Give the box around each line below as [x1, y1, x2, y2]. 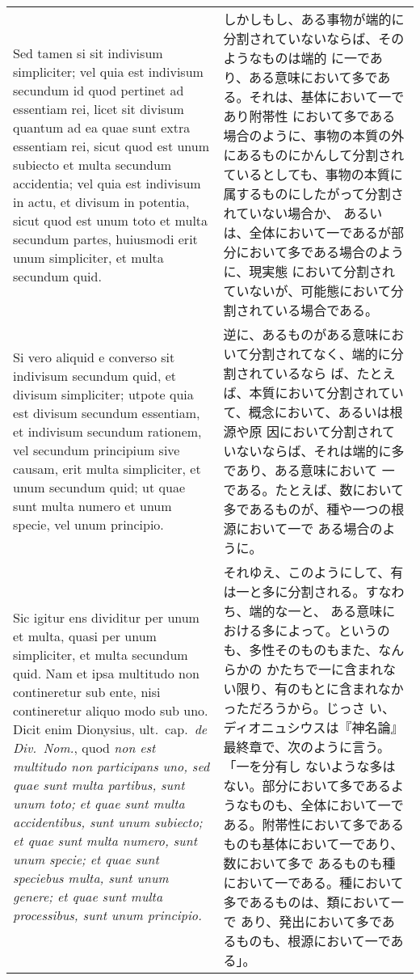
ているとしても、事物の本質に [223, 165, 403, 184]
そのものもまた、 [275, 640, 379, 659]
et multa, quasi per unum [13, 626, 157, 645]
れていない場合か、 [223, 204, 339, 222]
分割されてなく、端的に [249, 344, 391, 363]
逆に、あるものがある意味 [223, 325, 379, 344]
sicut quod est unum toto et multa [13, 210, 208, 230]
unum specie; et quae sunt [13, 849, 159, 868]
